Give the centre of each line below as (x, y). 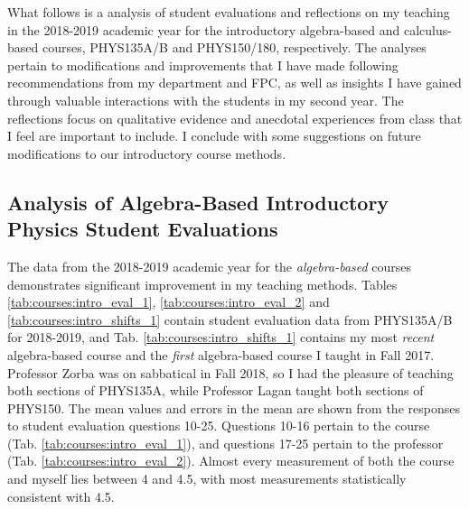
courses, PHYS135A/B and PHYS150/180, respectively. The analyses (234, 47)
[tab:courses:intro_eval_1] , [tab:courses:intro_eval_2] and (169, 302)
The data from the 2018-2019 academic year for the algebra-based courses (210, 266)
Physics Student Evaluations (143, 229)
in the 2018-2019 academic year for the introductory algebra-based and (204, 29)
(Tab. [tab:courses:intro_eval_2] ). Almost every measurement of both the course (231, 461)
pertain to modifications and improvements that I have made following (203, 65)
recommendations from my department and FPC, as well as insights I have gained (234, 83)
